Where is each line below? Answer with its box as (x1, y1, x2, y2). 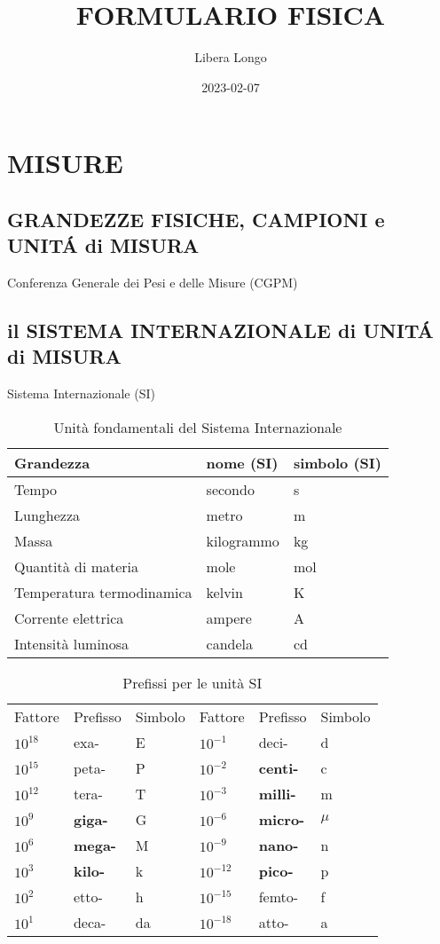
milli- (258, 783, 296, 804)
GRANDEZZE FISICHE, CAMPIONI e (7, 205, 385, 232)
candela (206, 633, 254, 654)
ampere (206, 607, 252, 628)
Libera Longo (194, 48, 267, 67)
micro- (258, 808, 305, 830)
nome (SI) (206, 452, 279, 473)
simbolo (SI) (293, 452, 381, 473)
